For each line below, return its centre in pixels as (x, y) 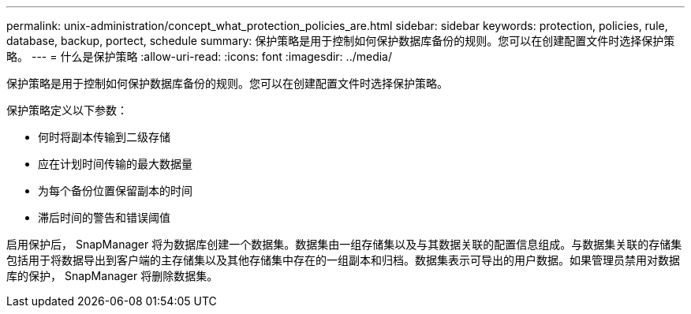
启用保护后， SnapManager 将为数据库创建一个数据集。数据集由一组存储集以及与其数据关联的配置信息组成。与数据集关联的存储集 (344, 244)
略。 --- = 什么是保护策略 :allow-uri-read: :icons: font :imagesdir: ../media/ (200, 56)
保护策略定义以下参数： (67, 110)
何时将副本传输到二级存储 (104, 137)
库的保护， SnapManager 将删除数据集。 (112, 276)
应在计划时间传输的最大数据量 (115, 164)
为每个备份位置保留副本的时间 (115, 191)
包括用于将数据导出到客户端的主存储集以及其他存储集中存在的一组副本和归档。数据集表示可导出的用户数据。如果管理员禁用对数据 (343, 260)
